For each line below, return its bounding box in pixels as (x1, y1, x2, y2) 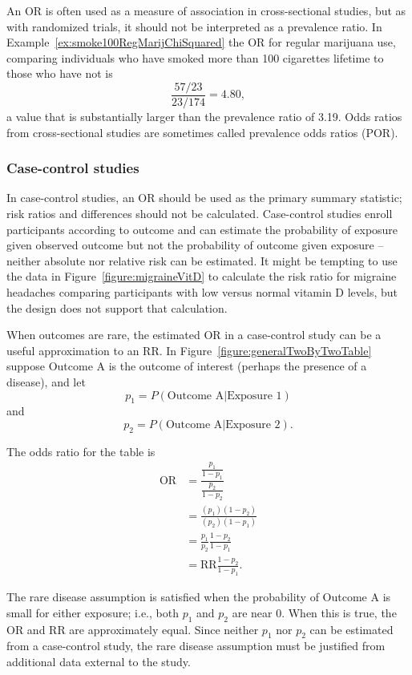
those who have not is (6, 65, 113, 82)
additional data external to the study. (6, 653, 191, 669)
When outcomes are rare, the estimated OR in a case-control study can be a (6, 326, 382, 343)
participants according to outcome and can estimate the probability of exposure (6, 220, 398, 237)
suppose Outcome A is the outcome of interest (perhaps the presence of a (6, 358, 367, 374)
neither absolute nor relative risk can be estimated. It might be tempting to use (6, 252, 398, 269)
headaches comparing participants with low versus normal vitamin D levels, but (6, 284, 398, 300)
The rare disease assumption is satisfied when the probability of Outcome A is (6, 588, 391, 605)
